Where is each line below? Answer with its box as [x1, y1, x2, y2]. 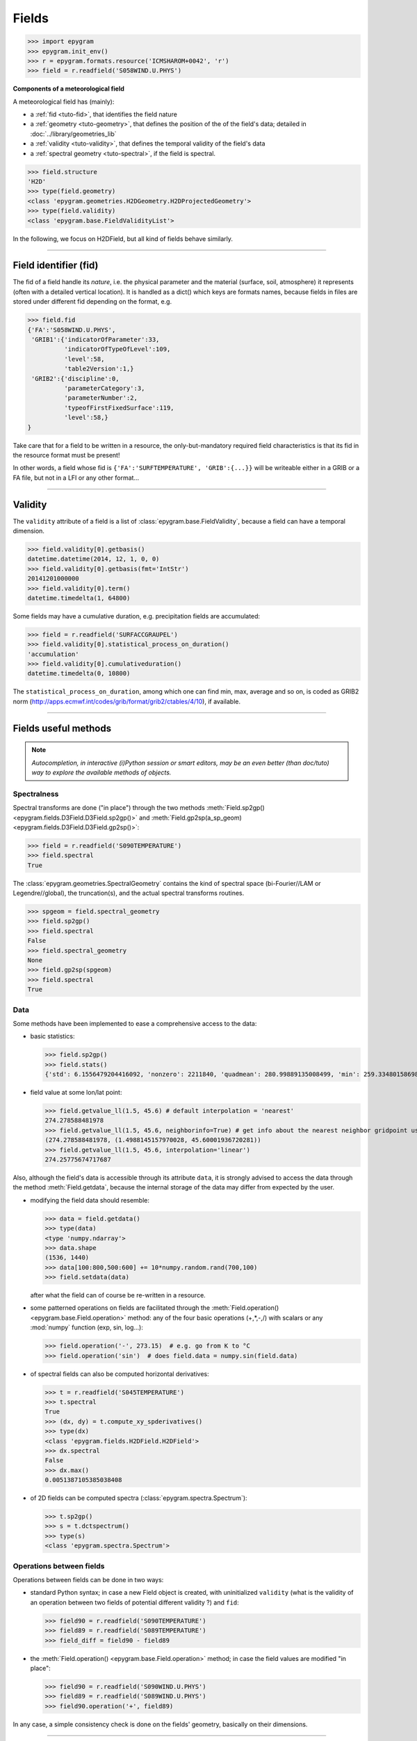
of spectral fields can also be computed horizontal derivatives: [30, 1369, 210, 1378]
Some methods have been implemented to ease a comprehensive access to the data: [13, 1019, 257, 1027]
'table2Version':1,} [63, 365, 135, 373]
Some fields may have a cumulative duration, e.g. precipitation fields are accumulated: [13, 611, 261, 620]
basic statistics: [30, 1032, 75, 1040]
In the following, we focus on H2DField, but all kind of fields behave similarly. [13, 234, 233, 243]
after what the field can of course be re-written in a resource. [30, 1291, 206, 1299]
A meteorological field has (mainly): [13, 97, 115, 106]
